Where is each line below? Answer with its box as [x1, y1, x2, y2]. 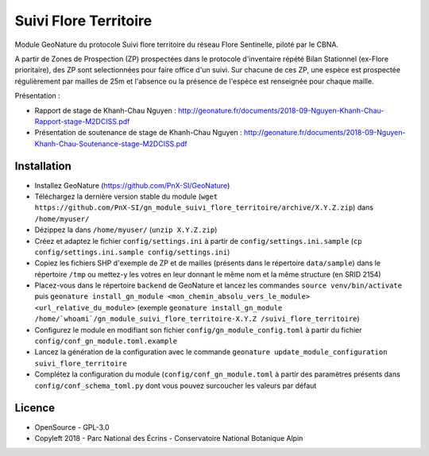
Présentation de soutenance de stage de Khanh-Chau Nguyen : [34, 128, 242, 137]
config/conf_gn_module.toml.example [34, 337, 178, 346]
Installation [14, 160, 71, 173]
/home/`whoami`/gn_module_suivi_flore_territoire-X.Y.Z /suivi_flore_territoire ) [34, 314, 361, 323]
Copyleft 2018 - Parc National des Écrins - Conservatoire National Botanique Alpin [34, 433, 303, 442]
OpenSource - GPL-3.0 [34, 422, 110, 432]
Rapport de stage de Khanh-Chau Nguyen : [34, 106, 176, 115]
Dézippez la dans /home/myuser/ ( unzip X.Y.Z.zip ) [34, 225, 218, 234]
